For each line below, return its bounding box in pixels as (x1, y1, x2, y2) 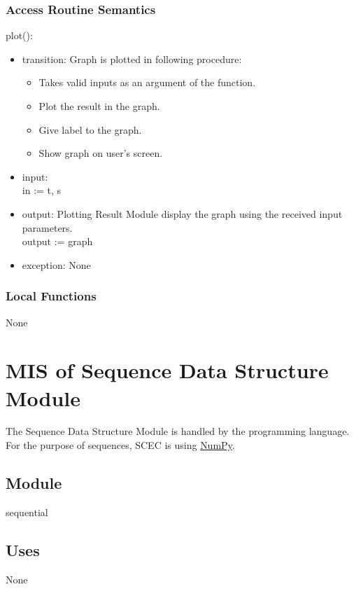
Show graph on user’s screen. (38, 146, 163, 160)
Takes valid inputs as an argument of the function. (38, 75, 256, 90)
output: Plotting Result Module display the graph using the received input (22, 206, 343, 221)
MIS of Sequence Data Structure (6, 356, 329, 384)
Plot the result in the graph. (38, 99, 160, 113)
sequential (6, 504, 48, 519)
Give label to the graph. (38, 122, 142, 137)
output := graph (22, 234, 93, 249)
